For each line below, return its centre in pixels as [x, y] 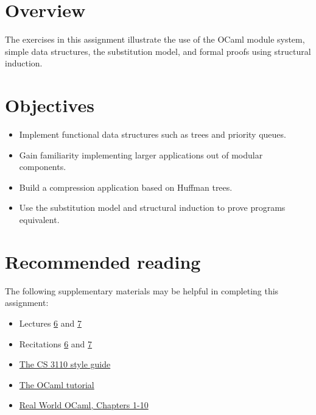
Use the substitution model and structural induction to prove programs [152, 207]
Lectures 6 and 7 [50, 323]
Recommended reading [103, 261]
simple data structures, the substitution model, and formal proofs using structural [158, 51]
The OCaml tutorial [57, 384]
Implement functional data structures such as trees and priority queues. [153, 134]
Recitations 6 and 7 [56, 343]
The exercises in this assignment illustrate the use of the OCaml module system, [155, 39]
